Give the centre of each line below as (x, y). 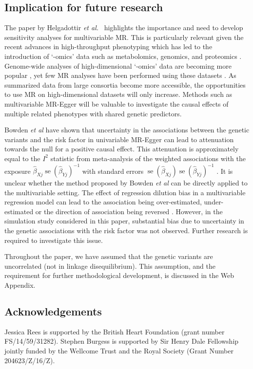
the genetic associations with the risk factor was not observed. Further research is (126, 230)
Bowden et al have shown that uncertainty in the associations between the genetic (127, 130)
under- (214, 202)
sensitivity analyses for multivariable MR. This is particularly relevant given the (124, 37)
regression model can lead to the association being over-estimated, (103, 202)
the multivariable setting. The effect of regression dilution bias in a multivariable (125, 192)
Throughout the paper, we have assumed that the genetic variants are (109, 256)
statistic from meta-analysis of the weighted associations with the (148, 158)
